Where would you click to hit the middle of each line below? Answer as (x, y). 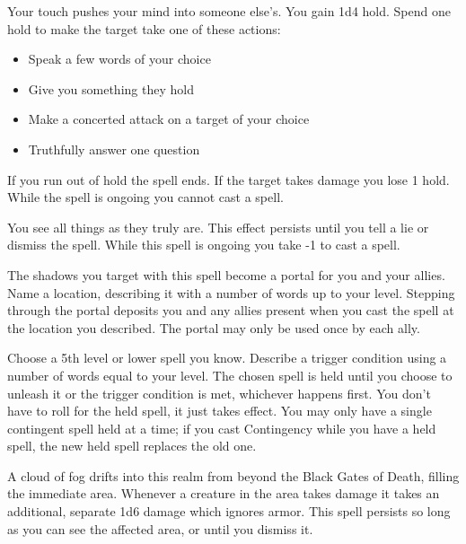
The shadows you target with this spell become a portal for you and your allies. (226, 274)
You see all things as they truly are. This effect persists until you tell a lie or (218, 227)
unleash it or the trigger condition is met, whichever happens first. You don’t (219, 393)
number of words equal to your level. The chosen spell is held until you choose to (230, 375)
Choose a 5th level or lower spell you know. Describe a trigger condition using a (227, 358)
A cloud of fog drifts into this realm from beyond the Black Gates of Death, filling (233, 475)
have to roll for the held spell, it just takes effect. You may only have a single (220, 411)
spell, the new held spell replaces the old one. (132, 446)
